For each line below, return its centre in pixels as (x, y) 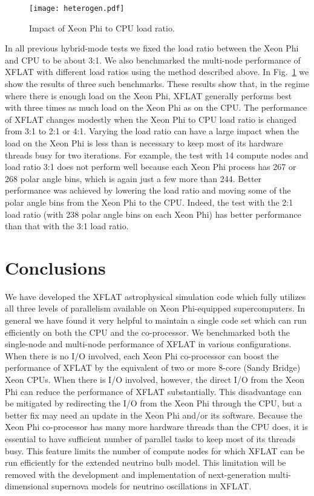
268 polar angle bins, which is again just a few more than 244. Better (133, 178)
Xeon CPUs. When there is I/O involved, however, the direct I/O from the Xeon (155, 380)
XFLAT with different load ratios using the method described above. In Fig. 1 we (157, 72)
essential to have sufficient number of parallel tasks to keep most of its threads (150, 439)
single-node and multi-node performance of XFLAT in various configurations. (148, 344)
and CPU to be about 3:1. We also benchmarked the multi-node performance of (153, 60)
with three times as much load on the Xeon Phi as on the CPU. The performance (156, 107)
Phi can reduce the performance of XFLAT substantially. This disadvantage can (153, 391)
